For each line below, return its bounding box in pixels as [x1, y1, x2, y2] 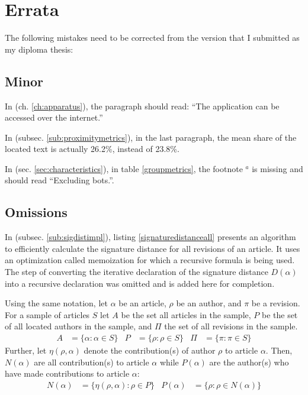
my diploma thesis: [5, 43, 73, 55]
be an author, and [176, 297, 242, 309]
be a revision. [251, 297, 300, 309]
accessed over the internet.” [5, 111, 103, 124]
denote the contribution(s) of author [84, 344, 216, 357]
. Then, [265, 344, 293, 357]
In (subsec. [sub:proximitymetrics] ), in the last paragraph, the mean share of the [5, 131, 297, 143]
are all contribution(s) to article [34, 355, 149, 368]
